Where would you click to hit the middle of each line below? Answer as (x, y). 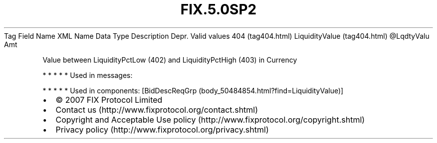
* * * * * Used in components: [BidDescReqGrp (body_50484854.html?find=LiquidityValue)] (193, 90)
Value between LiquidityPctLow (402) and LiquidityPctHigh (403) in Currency (170, 60)
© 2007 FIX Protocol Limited (109, 100)
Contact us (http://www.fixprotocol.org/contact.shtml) (157, 109)
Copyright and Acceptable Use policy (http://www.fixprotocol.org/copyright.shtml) (210, 119)
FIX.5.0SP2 (218, 9)
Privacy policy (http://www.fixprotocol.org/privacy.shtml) (162, 129)
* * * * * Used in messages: (88, 75)
